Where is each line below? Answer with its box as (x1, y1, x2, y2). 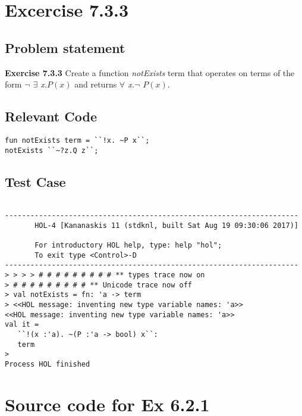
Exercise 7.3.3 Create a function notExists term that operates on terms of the (5, 66, 295, 79)
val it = (5, 320, 39, 329)
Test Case (5, 172, 66, 190)
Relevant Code (5, 107, 97, 126)
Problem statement (5, 38, 125, 57)
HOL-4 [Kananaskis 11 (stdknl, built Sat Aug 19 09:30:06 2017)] (34, 221, 298, 230)
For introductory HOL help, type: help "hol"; (34, 241, 222, 250)
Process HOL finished (5, 359, 90, 368)
